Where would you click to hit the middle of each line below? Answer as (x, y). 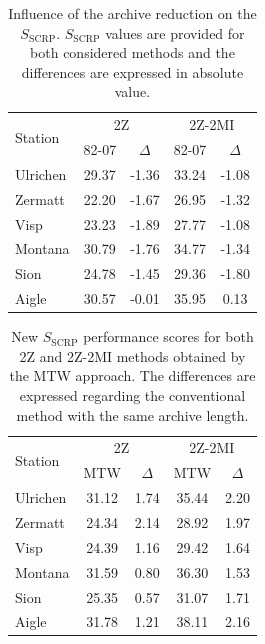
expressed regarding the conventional (132, 395)
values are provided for (175, 32)
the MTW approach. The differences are (132, 375)
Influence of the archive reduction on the (132, 13)
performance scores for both (168, 336)
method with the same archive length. (132, 414)
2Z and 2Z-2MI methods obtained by (132, 355)
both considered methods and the (132, 52)
